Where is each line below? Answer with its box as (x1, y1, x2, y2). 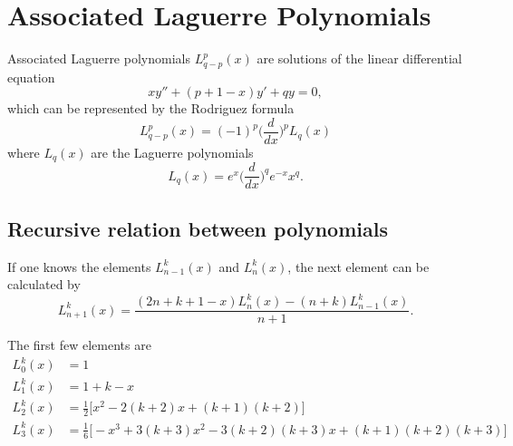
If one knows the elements (7, 257, 151, 276)
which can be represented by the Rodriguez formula (7, 99, 295, 118)
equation (7, 67, 55, 86)
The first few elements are (7, 335, 151, 354)
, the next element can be (287, 257, 430, 276)
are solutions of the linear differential (256, 49, 462, 68)
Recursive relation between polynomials (7, 214, 388, 242)
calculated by (7, 275, 81, 294)
